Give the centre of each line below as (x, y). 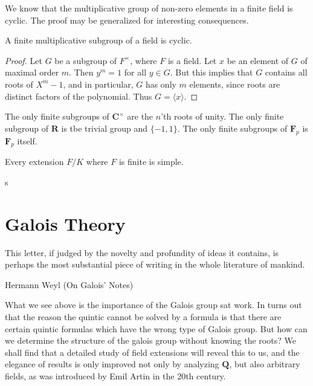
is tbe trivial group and (105, 128)
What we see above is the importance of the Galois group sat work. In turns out (153, 305)
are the (140, 116)
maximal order (32, 72)
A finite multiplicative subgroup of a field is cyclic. (98, 40)
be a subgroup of (86, 60)
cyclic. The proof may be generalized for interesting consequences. (127, 20)
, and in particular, (98, 84)
